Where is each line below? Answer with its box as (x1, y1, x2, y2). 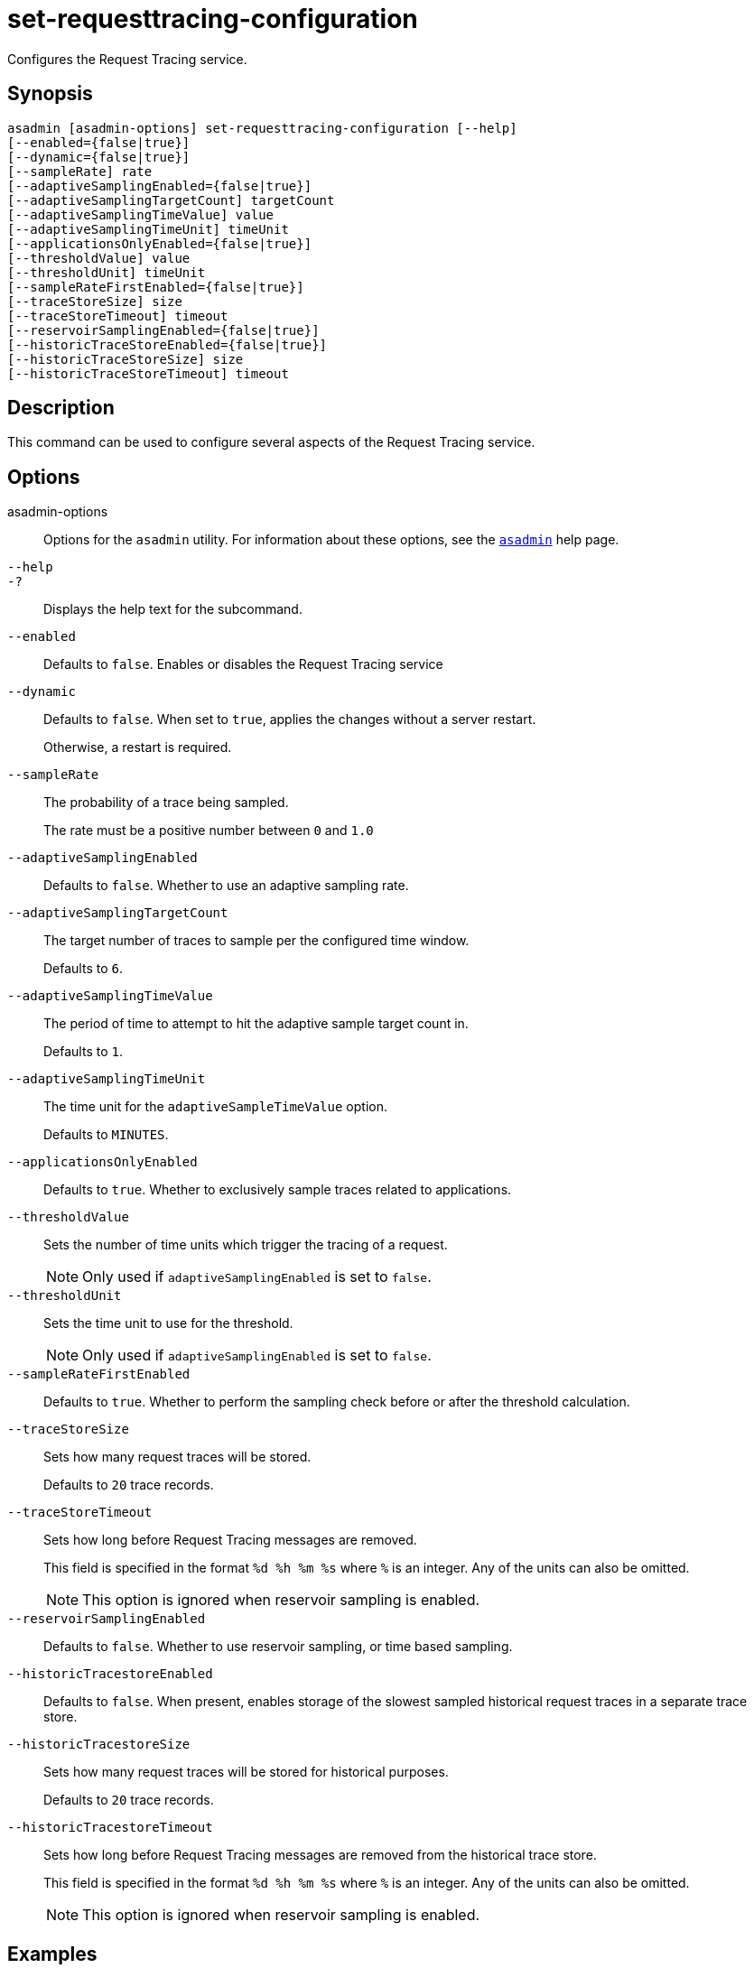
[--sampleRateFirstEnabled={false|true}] (7, 279, 304, 294)
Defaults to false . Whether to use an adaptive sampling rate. (43, 877, 409, 894)
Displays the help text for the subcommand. (43, 601, 303, 617)
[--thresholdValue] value (7, 250, 191, 265)
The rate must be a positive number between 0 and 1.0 (43, 822, 374, 839)
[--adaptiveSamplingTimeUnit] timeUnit (7, 221, 289, 237)
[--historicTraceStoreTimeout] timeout (7, 366, 289, 381)
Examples (7, 1942, 98, 1965)
